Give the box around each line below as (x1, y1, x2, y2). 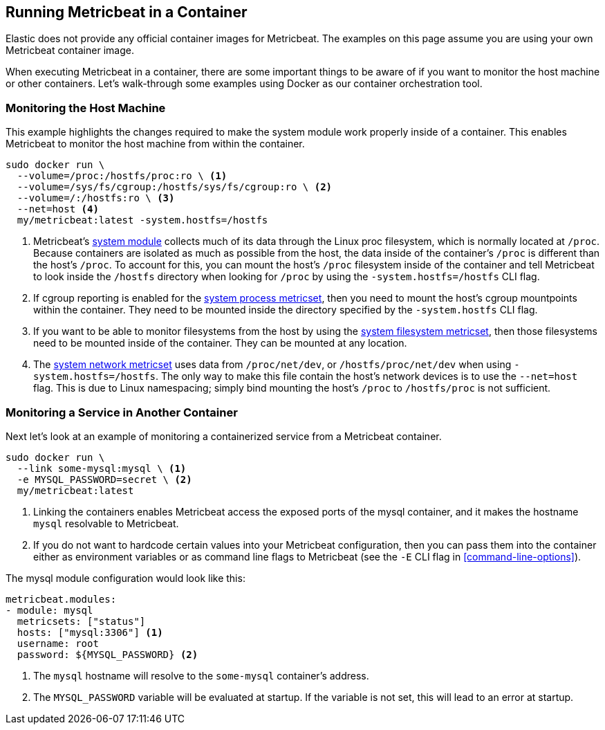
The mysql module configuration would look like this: (6, 572, 245, 584)
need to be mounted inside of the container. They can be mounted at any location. (33, 337, 407, 349)
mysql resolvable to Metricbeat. (33, 517, 179, 529)
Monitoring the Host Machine (6, 100, 166, 115)
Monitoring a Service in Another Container (6, 405, 238, 419)
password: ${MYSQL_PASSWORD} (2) (17, 648, 198, 660)
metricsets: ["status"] (17, 615, 146, 627)
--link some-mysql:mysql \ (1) (17, 462, 187, 474)
